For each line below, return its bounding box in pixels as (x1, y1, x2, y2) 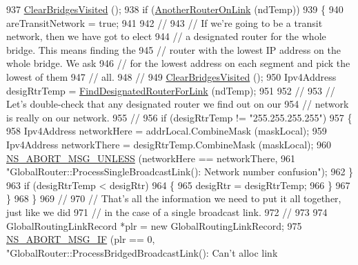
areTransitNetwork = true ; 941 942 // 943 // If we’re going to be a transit (6, 15, 323, 30)
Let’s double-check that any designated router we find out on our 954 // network (6, 97, 349, 111)
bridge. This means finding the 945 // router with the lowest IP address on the (6, 42, 341, 57)
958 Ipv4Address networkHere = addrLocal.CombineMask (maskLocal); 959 (6, 124, 327, 138)
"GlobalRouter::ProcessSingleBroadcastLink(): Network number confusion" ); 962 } (6, 164, 354, 179)
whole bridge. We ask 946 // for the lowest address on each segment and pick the (6, 56, 350, 70)
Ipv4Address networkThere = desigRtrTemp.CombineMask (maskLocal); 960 (6, 137, 332, 151)
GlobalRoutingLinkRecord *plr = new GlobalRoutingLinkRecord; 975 (6, 218, 302, 233)
